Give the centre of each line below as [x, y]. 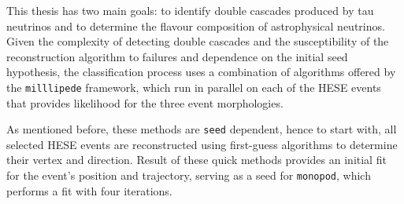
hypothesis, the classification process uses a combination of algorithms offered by [201, 72]
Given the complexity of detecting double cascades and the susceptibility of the [198, 41]
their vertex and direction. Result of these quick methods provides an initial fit [196, 160]
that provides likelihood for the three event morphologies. [145, 102]
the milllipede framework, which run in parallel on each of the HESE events [194, 87]
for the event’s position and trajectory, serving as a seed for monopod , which [189, 175]
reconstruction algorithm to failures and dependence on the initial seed [177, 56]
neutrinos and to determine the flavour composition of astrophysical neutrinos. [196, 25]
